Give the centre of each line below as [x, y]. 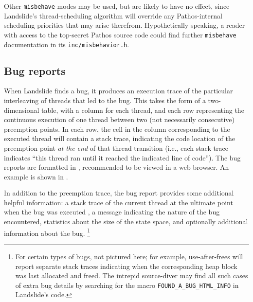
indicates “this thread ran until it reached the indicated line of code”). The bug [122, 157]
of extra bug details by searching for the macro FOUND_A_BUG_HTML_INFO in [127, 285]
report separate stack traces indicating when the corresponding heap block [126, 266]
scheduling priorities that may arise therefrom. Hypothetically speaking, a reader [125, 25]
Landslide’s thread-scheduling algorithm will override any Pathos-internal [113, 15]
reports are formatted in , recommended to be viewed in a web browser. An [117, 167]
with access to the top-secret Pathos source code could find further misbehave [120, 34]
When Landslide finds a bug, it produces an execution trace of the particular [118, 91]
